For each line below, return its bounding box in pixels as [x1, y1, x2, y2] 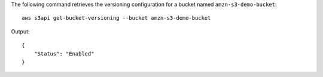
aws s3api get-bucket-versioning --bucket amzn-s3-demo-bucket [22, 15, 211, 21]
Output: [11, 27, 30, 35]
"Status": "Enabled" [33, 50, 95, 57]
